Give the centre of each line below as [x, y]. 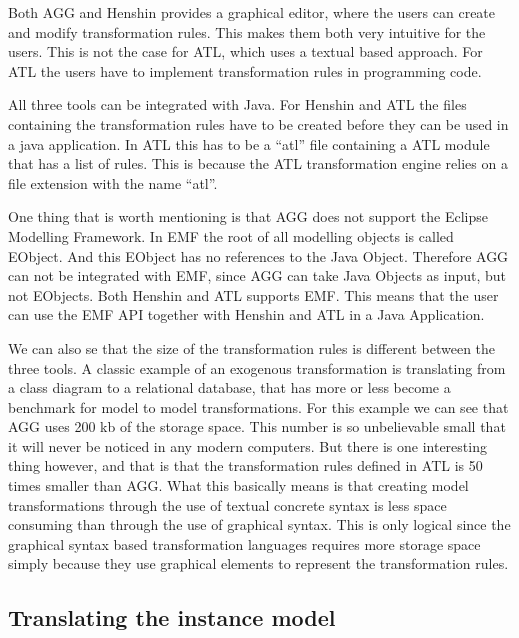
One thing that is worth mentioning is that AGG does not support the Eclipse [248, 216]
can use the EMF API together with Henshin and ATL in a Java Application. [246, 314]
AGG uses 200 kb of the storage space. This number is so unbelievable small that [257, 426]
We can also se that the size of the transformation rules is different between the [252, 347]
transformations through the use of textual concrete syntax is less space [227, 504]
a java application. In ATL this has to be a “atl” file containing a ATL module [249, 143]
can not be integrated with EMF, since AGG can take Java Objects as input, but [257, 275]
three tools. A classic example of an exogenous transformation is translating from [257, 367]
